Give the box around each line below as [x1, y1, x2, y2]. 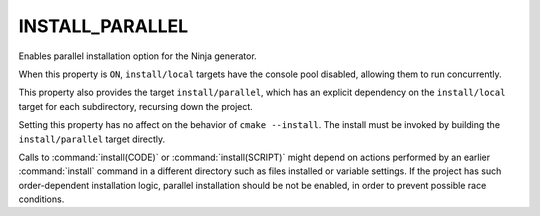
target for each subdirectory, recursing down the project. [18, 100, 254, 112]
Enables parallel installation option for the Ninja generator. [18, 50, 257, 62]
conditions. [18, 193, 65, 205]
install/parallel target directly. [18, 133, 166, 145]
